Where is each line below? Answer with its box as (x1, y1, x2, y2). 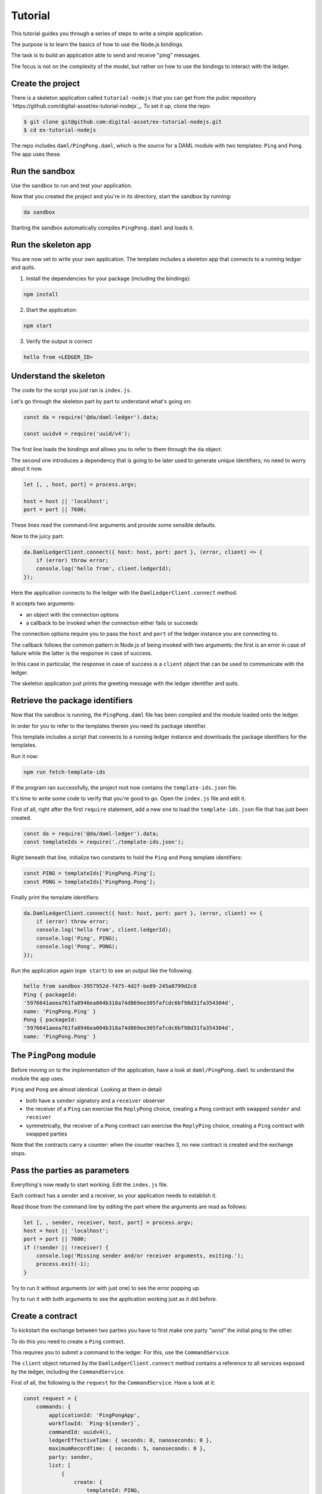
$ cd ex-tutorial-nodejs (23, 127, 97, 134)
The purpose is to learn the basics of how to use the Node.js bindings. (11, 41, 184, 48)
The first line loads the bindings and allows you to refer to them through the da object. (11, 446, 223, 453)
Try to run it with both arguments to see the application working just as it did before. (11, 1296, 218, 1303)
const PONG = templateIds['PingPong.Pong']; (23, 878, 156, 885)
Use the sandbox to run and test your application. (11, 182, 132, 189)
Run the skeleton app (11, 240, 92, 250)
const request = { (23, 1395, 78, 1402)
